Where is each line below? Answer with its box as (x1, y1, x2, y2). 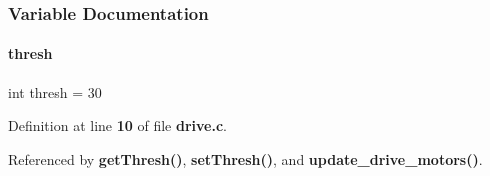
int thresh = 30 (8, 81, 102, 102)
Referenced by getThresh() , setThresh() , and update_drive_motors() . (8, 148, 483, 169)
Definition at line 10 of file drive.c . (8, 115, 228, 136)
